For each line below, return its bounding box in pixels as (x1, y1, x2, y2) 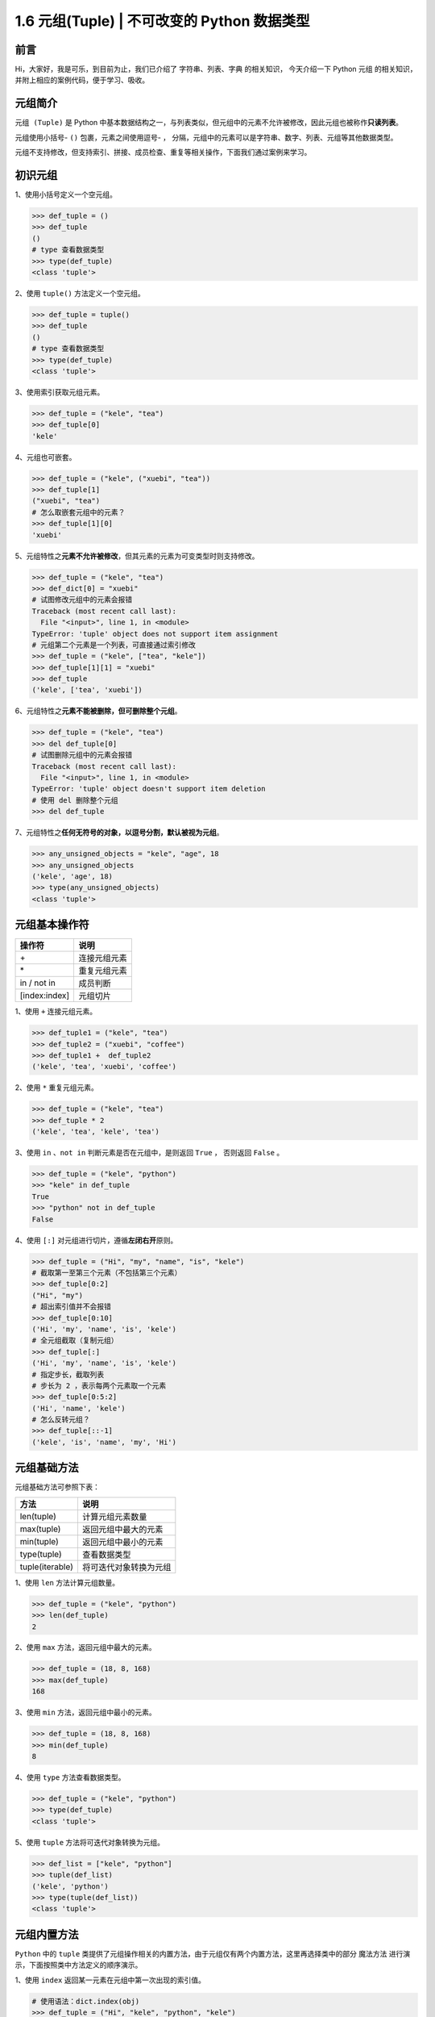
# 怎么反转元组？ (31, 1415, 90, 1424)
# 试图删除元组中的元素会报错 (31, 750, 133, 760)
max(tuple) (19, 1523, 61, 1535)
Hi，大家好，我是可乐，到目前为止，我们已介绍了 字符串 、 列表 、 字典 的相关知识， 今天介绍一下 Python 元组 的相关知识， (14, 65, 417, 74)
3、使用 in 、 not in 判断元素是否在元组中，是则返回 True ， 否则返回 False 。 (14, 1148, 284, 1158)
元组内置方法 (14, 1927, 79, 1941)
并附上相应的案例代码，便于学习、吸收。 (14, 75, 149, 85)
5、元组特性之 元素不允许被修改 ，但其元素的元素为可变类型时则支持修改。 (14, 551, 259, 561)
